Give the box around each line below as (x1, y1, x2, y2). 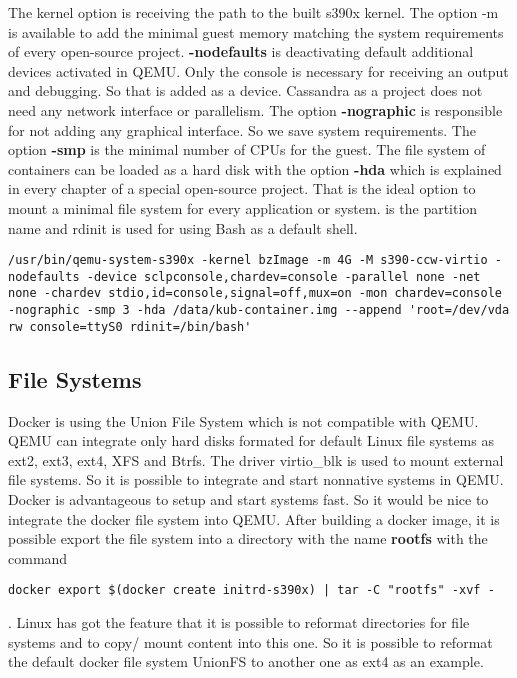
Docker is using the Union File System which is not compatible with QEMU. (8, 410, 479, 431)
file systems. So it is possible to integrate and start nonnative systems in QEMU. (8, 469, 504, 490)
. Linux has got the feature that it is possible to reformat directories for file (8, 612, 470, 633)
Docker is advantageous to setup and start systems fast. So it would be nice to (8, 488, 489, 509)
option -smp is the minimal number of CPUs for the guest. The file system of (8, 139, 486, 160)
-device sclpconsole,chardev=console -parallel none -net (86, 269, 481, 284)
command (8, 547, 68, 568)
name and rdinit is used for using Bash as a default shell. (8, 217, 358, 238)
